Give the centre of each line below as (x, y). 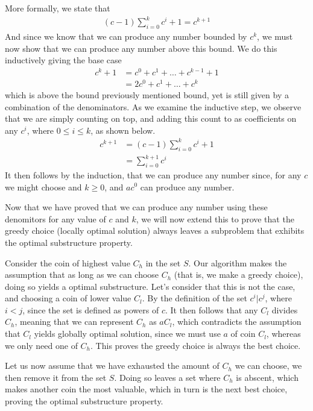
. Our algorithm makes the (238, 262)
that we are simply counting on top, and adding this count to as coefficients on (151, 118)
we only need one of (41, 345)
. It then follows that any (211, 309)
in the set (163, 262)
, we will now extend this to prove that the (215, 218)
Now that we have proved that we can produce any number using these (136, 207)
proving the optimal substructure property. (84, 401)
